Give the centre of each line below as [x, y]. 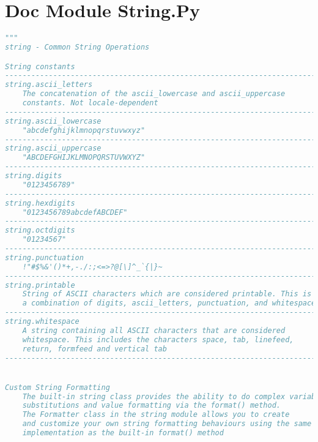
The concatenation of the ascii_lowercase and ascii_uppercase [154, 94]
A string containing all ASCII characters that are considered [154, 330]
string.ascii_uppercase [53, 148]
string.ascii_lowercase [53, 121]
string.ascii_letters [49, 85]
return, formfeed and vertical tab [94, 349]
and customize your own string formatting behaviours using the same [167, 424]
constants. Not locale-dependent [90, 103]
